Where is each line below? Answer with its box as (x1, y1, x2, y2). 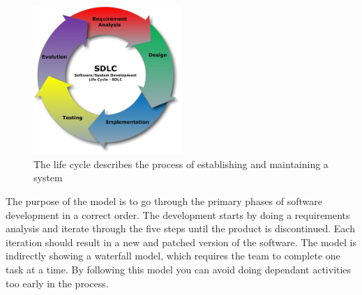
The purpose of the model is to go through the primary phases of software (6, 194, 323, 209)
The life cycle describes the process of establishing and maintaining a (33, 156, 329, 171)
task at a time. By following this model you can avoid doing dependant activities (6, 262, 352, 276)
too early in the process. (6, 275, 109, 290)
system (33, 170, 63, 185)
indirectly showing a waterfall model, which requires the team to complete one (6, 248, 340, 263)
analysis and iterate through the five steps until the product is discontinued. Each (6, 221, 355, 236)
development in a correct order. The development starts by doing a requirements (6, 207, 350, 222)
